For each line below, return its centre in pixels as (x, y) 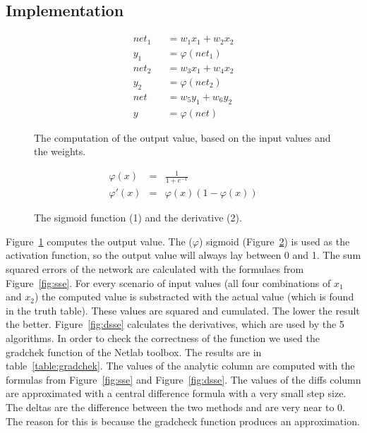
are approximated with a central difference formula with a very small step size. (176, 393)
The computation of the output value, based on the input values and (182, 137)
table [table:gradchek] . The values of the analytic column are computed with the (180, 366)
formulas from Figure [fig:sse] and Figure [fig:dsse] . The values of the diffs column (183, 379)
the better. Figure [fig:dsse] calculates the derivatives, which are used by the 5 (175, 324)
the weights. (60, 151)
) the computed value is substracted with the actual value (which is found (194, 297)
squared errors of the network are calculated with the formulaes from (155, 269)
